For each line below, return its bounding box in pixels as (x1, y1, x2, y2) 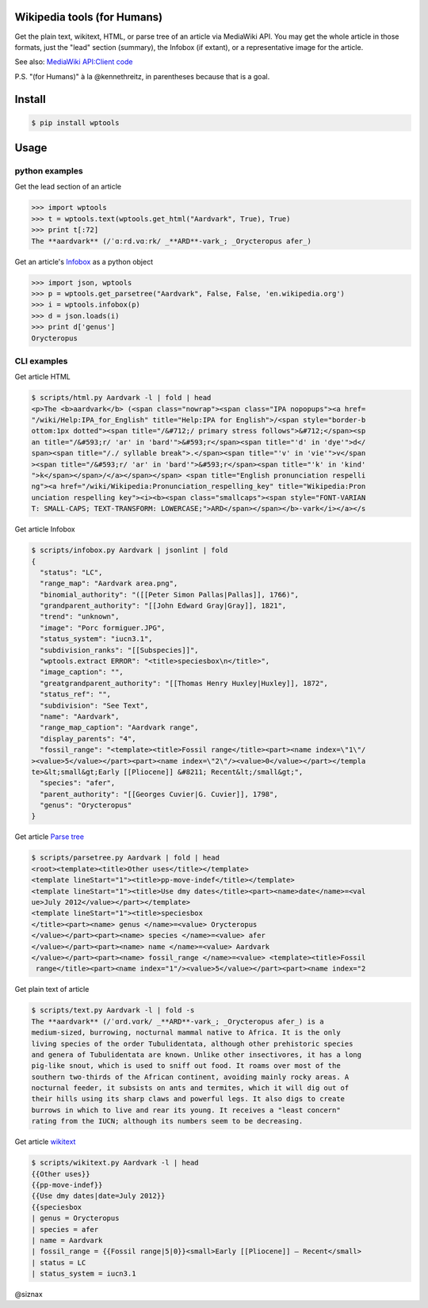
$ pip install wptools (31, 118, 120, 127)
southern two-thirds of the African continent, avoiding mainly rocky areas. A (31, 1072, 350, 1081)
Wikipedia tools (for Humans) (14, 10, 162, 24)
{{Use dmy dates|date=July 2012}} (31, 1192, 166, 1200)
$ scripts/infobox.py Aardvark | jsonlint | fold (31, 546, 228, 555)
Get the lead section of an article (14, 182, 122, 192)
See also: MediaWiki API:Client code (14, 57, 133, 67)
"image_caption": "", (40, 668, 124, 677)
